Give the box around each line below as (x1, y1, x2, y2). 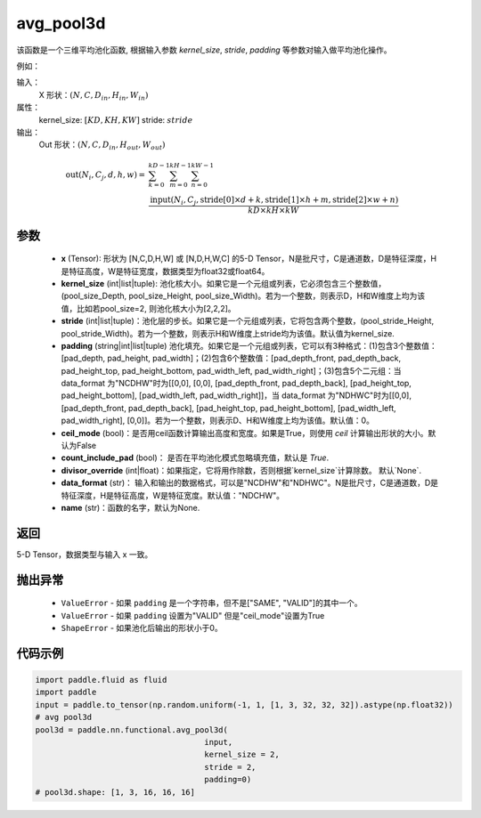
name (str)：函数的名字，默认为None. (61, 502, 200, 513)
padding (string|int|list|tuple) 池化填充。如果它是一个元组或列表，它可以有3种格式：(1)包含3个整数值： (61, 340, 438, 351)
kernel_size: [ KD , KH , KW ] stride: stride (38, 114, 193, 125)
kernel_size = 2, (204, 749, 280, 760)
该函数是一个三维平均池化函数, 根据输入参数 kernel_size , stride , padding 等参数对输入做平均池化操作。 (16, 45, 392, 55)
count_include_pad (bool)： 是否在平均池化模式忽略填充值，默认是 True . (61, 452, 330, 463)
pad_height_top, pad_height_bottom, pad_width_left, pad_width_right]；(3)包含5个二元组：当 (61, 365, 402, 376)
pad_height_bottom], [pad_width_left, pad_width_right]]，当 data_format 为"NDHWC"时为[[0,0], (61, 390, 412, 401)
